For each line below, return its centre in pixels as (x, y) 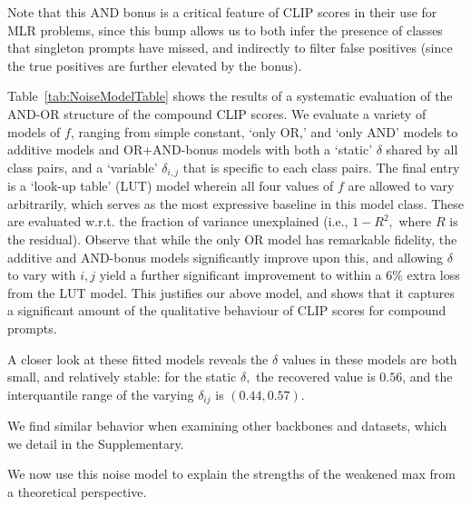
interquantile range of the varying (101, 394)
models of (34, 131)
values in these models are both (369, 358)
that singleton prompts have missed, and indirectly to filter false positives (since (230, 48)
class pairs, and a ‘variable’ (83, 167)
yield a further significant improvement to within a (240, 275)
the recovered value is (316, 377)
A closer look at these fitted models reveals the (138, 358)
